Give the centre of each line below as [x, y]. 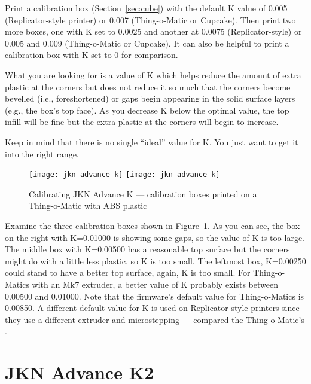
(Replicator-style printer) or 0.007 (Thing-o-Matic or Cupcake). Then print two [150, 19]
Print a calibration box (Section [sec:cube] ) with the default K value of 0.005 [146, 8]
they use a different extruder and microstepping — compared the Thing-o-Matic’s [155, 319]
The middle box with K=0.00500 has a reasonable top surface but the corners [147, 249]
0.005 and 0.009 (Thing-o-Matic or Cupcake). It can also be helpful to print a [147, 43]
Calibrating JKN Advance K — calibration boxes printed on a [143, 193]
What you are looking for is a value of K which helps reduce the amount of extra [153, 74]
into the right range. [42, 153]
